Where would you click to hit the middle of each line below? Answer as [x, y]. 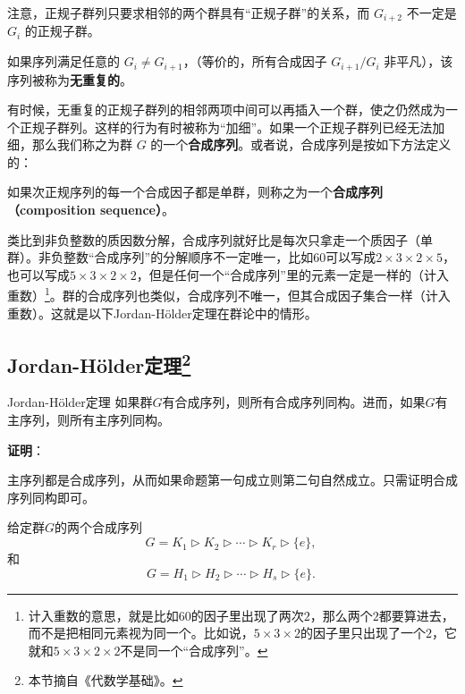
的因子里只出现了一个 [363, 633]
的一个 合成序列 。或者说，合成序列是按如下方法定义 [301, 144]
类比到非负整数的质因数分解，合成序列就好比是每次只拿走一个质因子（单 [220, 239]
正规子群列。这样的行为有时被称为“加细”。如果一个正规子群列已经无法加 [232, 127]
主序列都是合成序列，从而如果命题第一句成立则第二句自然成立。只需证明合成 [232, 480]
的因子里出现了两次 [247, 615]
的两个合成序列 [99, 527]
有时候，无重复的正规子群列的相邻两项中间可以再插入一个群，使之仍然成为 [226, 110]
